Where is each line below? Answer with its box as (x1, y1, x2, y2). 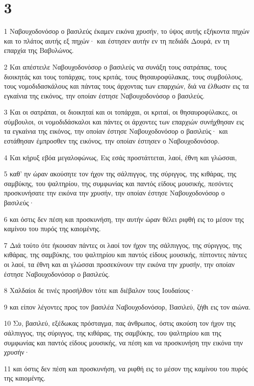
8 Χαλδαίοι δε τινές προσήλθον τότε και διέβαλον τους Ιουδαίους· (4, 285, 195, 295)
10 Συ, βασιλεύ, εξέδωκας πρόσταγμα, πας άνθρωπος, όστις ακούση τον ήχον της (4, 318, 235, 328)
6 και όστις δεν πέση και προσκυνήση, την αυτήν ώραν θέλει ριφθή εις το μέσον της (4, 214, 244, 224)
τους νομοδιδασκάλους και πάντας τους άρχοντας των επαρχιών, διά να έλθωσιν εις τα (4, 81, 249, 91)
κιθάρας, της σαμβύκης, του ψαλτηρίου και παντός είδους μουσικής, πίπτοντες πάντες (4, 249, 247, 260)
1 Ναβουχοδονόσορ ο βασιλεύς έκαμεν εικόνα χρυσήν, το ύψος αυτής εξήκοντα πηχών (4, 26, 250, 36)
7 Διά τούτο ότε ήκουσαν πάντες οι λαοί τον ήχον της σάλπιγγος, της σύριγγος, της (4, 240, 242, 250)
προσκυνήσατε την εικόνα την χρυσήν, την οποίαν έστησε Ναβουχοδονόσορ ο (4, 188, 225, 198)
